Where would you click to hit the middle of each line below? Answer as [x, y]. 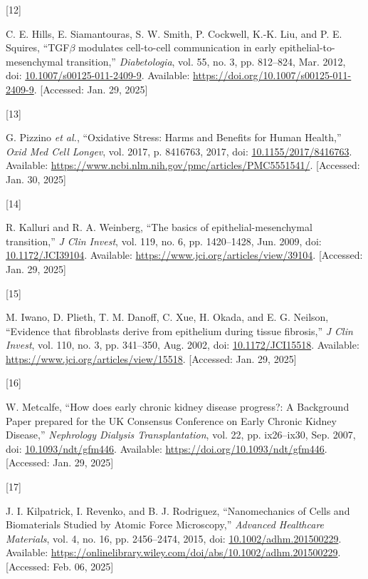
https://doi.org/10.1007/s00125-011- [272, 75]
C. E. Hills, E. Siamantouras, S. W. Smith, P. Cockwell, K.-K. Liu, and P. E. [174, 33]
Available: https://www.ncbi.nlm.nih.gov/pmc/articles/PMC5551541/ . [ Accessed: [183, 165]
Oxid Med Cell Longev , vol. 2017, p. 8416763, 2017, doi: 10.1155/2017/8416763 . [179, 151]
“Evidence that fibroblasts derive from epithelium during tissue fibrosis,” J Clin [179, 331]
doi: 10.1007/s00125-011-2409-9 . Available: [98, 75]
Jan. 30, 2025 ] [36, 179]
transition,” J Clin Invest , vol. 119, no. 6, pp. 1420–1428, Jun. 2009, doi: [164, 241]
